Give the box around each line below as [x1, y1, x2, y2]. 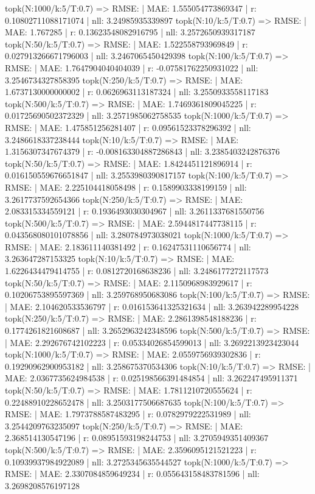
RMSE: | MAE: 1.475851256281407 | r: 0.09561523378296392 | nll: [5, 121, 251, 133]
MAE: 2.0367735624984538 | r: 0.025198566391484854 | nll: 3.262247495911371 [5, 372, 298, 384]
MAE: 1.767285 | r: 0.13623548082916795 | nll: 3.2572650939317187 [5, 26, 255, 38]
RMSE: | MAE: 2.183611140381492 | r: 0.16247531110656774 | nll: [5, 240, 251, 253]
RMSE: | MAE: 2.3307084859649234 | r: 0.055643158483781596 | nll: [5, 467, 260, 480]
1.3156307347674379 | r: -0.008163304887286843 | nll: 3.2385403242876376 [5, 145, 280, 158]
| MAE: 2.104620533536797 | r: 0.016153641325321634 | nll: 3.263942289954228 [5, 300, 299, 312]
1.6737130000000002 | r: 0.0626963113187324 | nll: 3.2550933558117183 [5, 85, 269, 98]
